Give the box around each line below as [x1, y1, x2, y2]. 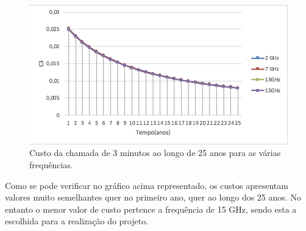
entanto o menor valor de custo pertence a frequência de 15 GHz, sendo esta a [5, 202, 297, 215]
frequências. [29, 158, 73, 171]
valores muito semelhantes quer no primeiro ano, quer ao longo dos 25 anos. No [5, 191, 301, 204]
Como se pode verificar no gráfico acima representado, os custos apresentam [5, 179, 288, 191]
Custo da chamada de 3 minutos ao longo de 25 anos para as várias [29, 146, 281, 159]
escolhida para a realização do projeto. [5, 215, 149, 227]
